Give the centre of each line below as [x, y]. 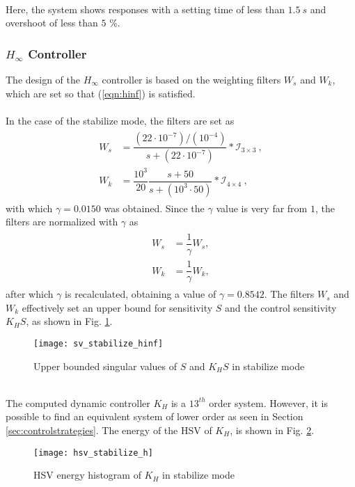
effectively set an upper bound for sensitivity [117, 307]
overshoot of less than [52, 23]
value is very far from [262, 208]
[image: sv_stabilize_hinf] [98, 343]
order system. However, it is [268, 402]
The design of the [43, 79]
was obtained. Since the [154, 208]
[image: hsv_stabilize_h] [93, 453]
